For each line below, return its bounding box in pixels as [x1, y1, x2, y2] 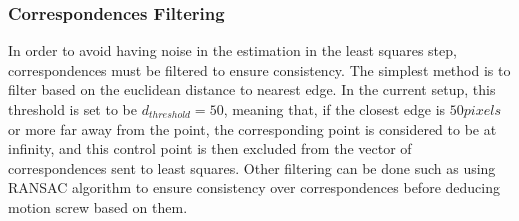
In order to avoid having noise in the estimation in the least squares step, [8, 40, 457, 61]
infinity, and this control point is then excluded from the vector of [8, 138, 412, 159]
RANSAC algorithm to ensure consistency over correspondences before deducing [8, 177, 500, 198]
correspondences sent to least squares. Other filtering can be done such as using [8, 157, 496, 178]
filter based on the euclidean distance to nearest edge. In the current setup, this [8, 79, 496, 100]
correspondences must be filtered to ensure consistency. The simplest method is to [8, 59, 511, 80]
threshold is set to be [8, 99, 137, 119]
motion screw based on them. [8, 196, 188, 217]
